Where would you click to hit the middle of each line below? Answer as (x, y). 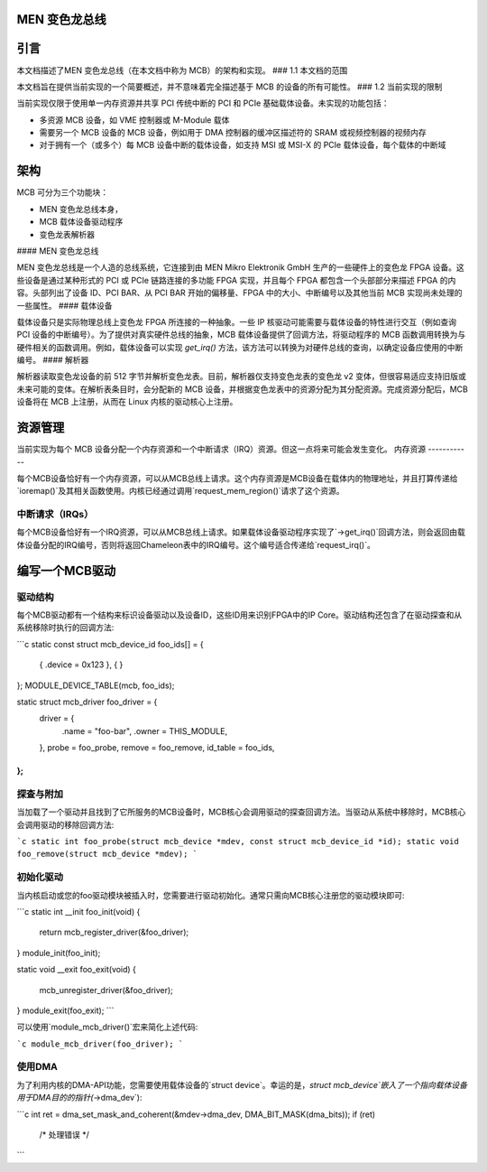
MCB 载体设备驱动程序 (81, 222)
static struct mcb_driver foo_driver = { (87, 702)
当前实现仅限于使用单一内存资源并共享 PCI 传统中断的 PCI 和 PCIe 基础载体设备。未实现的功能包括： (203, 103)
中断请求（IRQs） (55, 515)
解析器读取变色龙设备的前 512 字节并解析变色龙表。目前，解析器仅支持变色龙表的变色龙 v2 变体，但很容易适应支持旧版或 (241, 377)
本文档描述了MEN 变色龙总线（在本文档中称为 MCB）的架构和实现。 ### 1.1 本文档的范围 (182, 70)
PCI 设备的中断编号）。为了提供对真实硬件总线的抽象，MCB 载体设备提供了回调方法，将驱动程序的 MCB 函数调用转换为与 (241, 335)
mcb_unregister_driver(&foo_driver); (106, 990)
